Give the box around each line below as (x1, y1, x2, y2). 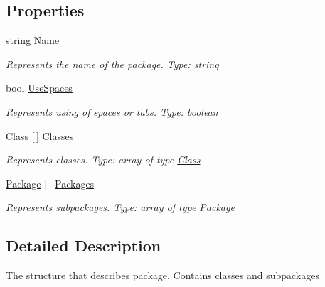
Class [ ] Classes (6, 128, 74, 143)
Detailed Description (6, 234, 161, 256)
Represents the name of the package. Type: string (6, 56, 219, 71)
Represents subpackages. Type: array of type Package (6, 200, 235, 215)
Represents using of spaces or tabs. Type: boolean (6, 104, 218, 119)
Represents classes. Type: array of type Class (6, 152, 201, 167)
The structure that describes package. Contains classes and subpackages (6, 268, 319, 283)
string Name (6, 33, 60, 48)
